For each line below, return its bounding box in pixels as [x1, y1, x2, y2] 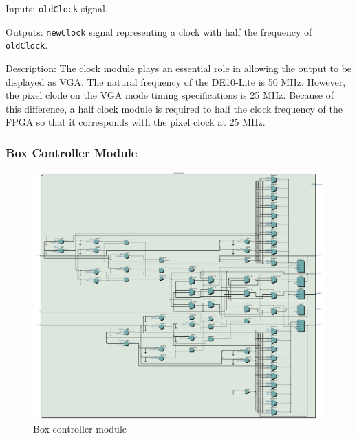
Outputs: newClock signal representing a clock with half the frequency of [6, 24, 312, 38]
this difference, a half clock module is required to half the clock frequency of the [6, 101, 343, 115]
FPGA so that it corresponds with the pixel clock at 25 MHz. [6, 115, 266, 129]
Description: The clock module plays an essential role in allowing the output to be [6, 60, 352, 75]
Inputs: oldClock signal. [6, 1, 108, 15]
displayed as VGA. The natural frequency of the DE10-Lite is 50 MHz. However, [6, 74, 346, 89]
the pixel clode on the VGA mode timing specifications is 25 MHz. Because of [6, 88, 334, 102]
